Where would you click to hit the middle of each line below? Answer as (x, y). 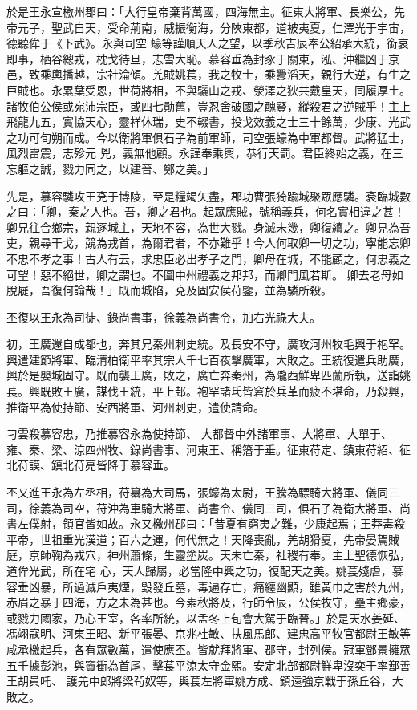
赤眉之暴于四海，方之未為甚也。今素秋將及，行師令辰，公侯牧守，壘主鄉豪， (208, 602)
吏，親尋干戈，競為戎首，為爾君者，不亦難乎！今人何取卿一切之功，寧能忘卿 (208, 243)
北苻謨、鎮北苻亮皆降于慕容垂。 (91, 465)
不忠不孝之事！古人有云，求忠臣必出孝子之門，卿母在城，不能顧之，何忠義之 (208, 258)
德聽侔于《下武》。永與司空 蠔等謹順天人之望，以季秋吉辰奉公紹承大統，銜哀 (208, 43)
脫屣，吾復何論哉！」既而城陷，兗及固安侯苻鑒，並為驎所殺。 (169, 290)
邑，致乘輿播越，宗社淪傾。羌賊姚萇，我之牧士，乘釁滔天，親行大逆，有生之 (208, 74)
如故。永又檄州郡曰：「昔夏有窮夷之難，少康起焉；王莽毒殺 (250, 523)
